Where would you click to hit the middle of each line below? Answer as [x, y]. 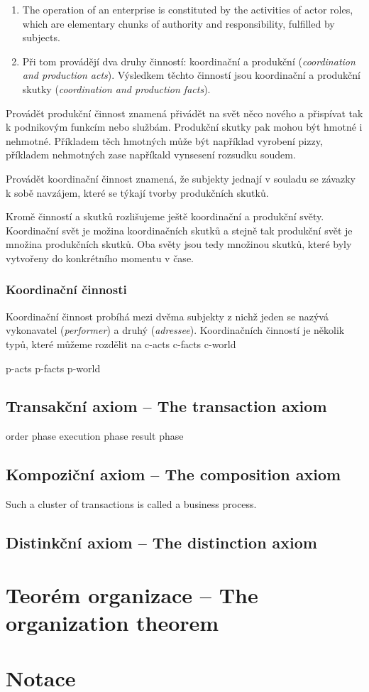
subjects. [41, 37]
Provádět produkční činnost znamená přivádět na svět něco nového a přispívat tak [184, 113]
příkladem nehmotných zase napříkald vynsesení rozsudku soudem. [151, 155]
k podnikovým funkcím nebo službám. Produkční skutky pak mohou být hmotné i [184, 127]
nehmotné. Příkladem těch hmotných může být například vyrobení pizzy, [164, 140]
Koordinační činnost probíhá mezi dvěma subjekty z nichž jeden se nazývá [167, 316]
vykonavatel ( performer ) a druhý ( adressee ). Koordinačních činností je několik [175, 330]
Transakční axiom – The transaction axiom [166, 406]
